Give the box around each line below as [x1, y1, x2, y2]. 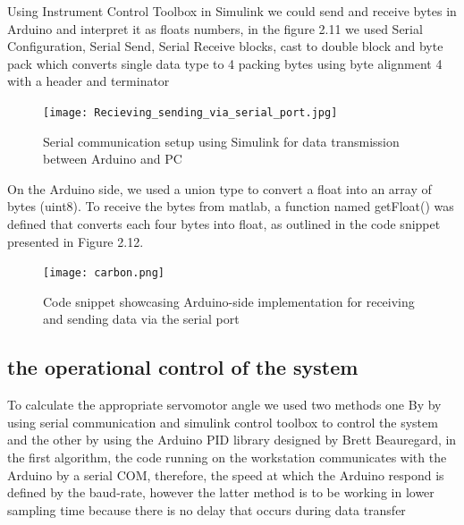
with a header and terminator [7, 72, 170, 90]
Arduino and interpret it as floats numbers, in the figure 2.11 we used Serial [7, 19, 423, 38]
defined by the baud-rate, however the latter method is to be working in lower [7, 483, 434, 502]
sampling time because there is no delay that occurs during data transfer [7, 500, 406, 519]
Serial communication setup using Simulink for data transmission [43, 131, 400, 150]
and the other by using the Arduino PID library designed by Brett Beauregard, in [7, 430, 457, 449]
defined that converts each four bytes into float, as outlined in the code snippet [7, 215, 441, 233]
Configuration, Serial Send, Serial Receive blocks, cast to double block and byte [7, 37, 443, 55]
